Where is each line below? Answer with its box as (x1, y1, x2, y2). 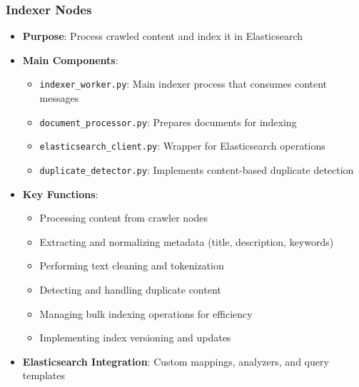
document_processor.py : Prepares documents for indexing (39, 114, 297, 129)
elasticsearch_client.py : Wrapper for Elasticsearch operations (39, 138, 325, 153)
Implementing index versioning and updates (39, 330, 231, 345)
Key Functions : (22, 186, 98, 201)
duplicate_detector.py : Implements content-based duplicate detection (39, 162, 354, 177)
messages (39, 91, 79, 105)
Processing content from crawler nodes (39, 210, 208, 225)
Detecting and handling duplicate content (39, 282, 221, 296)
